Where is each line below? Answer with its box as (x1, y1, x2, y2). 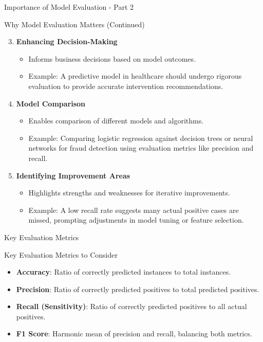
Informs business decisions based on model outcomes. (28, 53, 196, 64)
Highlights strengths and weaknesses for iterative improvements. (28, 187, 230, 198)
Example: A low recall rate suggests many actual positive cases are (28, 204, 239, 215)
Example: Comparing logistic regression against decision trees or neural (28, 132, 253, 143)
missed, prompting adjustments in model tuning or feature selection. (28, 214, 244, 225)
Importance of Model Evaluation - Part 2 (4, 2, 134, 12)
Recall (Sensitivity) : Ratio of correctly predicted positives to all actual (16, 301, 247, 312)
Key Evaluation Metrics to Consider (4, 249, 118, 260)
